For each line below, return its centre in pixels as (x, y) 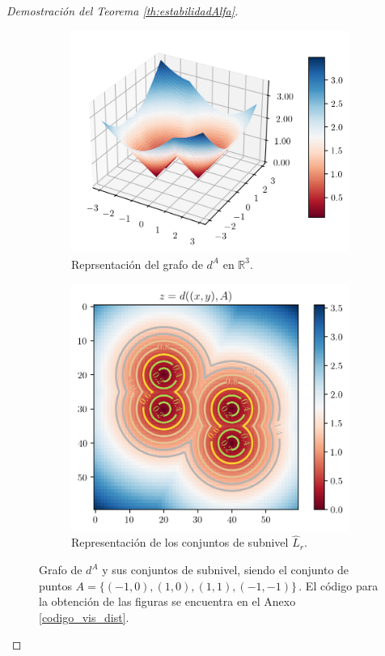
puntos (55, 585)
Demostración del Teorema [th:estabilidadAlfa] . (123, 11)
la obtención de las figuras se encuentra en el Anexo (167, 601)
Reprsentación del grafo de (137, 264)
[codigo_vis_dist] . (84, 617)
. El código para (338, 585)
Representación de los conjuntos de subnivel (180, 542)
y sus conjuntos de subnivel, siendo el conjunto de (226, 570)
